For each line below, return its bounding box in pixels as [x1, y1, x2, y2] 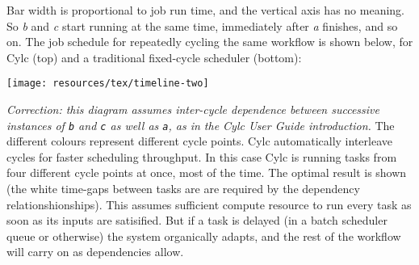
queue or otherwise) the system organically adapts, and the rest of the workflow [6, 227, 401, 244]
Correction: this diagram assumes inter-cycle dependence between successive [6, 101, 379, 118]
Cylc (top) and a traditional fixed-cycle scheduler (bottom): [6, 48, 302, 65]
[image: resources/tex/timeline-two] [6, 78, 209, 90]
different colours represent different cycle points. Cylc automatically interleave [6, 132, 392, 149]
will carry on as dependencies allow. [6, 243, 184, 260]
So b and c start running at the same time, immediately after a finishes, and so [6, 17, 398, 34]
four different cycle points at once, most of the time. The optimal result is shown [6, 164, 407, 181]
